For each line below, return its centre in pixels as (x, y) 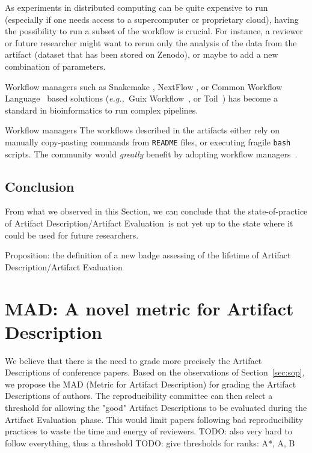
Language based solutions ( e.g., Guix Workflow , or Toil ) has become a (141, 98)
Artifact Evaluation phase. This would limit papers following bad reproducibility (154, 419)
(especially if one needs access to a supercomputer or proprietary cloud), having (152, 19)
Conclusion (40, 186)
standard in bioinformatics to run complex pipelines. (102, 110)
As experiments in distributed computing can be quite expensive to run (136, 7)
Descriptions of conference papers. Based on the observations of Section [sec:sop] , (155, 372)
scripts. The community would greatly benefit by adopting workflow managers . (151, 154)
